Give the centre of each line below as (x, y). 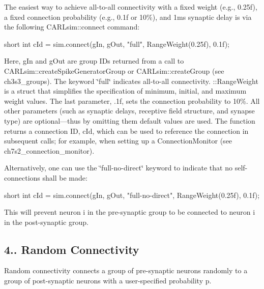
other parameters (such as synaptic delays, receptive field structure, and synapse (129, 111)
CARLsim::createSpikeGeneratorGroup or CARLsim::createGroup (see (114, 70)
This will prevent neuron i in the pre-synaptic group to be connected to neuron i (130, 212)
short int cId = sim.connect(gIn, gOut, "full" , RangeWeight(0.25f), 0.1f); (117, 44)
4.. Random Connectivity (72, 249)
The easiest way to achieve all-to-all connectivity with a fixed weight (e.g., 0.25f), (131, 7)
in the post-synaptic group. (46, 222)
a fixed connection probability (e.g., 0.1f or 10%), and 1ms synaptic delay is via (128, 17)
